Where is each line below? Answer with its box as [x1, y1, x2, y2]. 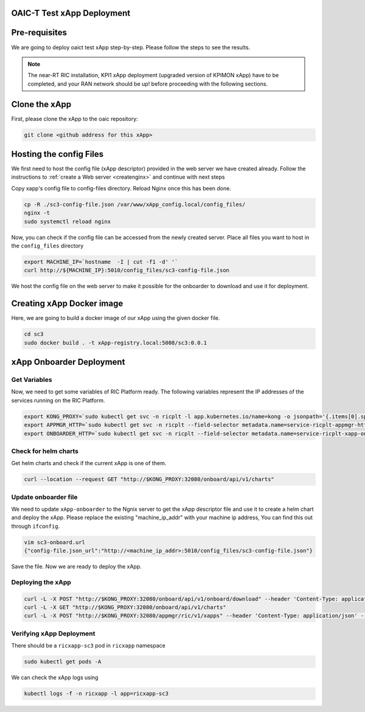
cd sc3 [24, 331, 44, 337]
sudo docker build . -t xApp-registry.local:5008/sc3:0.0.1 [24, 339, 207, 346]
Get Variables [11, 376, 52, 384]
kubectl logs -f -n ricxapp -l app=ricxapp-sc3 [24, 690, 169, 697]
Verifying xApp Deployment [11, 629, 96, 638]
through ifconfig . [11, 522, 60, 530]
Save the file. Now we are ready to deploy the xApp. [11, 563, 142, 570]
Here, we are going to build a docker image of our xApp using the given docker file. [11, 314, 220, 322]
